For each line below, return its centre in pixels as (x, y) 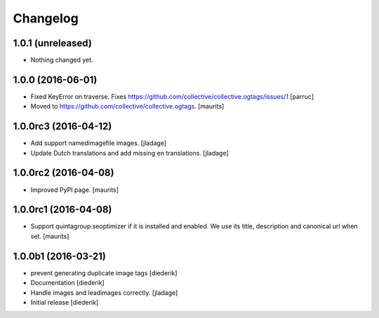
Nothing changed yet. (62, 60)
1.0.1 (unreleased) (53, 43)
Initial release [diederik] (65, 302)
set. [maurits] (50, 236)
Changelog (46, 18)
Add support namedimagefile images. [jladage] (99, 143)
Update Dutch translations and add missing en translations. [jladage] (130, 153)
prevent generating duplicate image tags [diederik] (104, 272)
